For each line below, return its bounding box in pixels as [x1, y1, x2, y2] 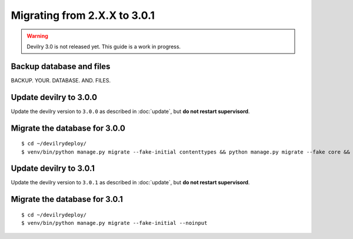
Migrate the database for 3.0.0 [11, 123, 126, 133]
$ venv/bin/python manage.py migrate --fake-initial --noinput [21, 220, 208, 227]
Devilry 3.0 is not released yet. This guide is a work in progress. [26, 43, 181, 50]
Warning [26, 32, 48, 39]
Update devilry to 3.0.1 [11, 164, 95, 174]
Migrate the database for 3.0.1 [11, 194, 124, 204]
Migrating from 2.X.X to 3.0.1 [11, 9, 155, 22]
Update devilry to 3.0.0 [11, 92, 97, 102]
